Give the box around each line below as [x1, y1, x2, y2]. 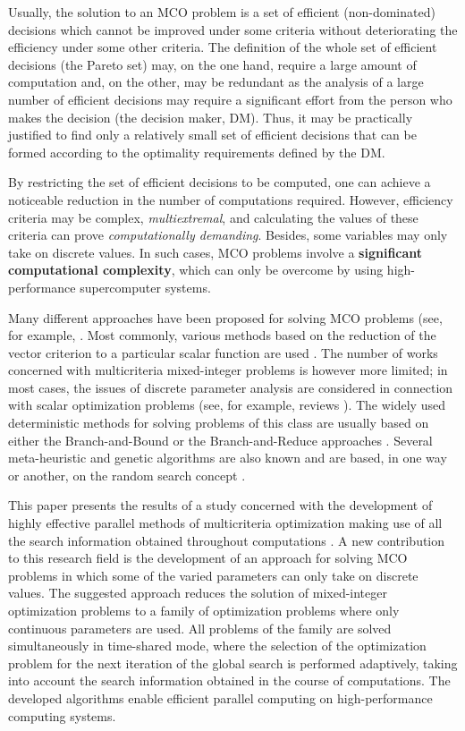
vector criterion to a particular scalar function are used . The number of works [8, 343, 438, 361]
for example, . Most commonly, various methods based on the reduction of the [8, 326, 436, 344]
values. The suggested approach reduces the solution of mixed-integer [8, 583, 387, 602]
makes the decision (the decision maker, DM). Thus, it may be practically [8, 107, 413, 126]
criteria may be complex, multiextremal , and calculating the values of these [8, 208, 418, 226]
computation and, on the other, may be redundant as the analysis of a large [8, 72, 424, 91]
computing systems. [8, 706, 116, 725]
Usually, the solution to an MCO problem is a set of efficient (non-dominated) [8, 3, 435, 21]
